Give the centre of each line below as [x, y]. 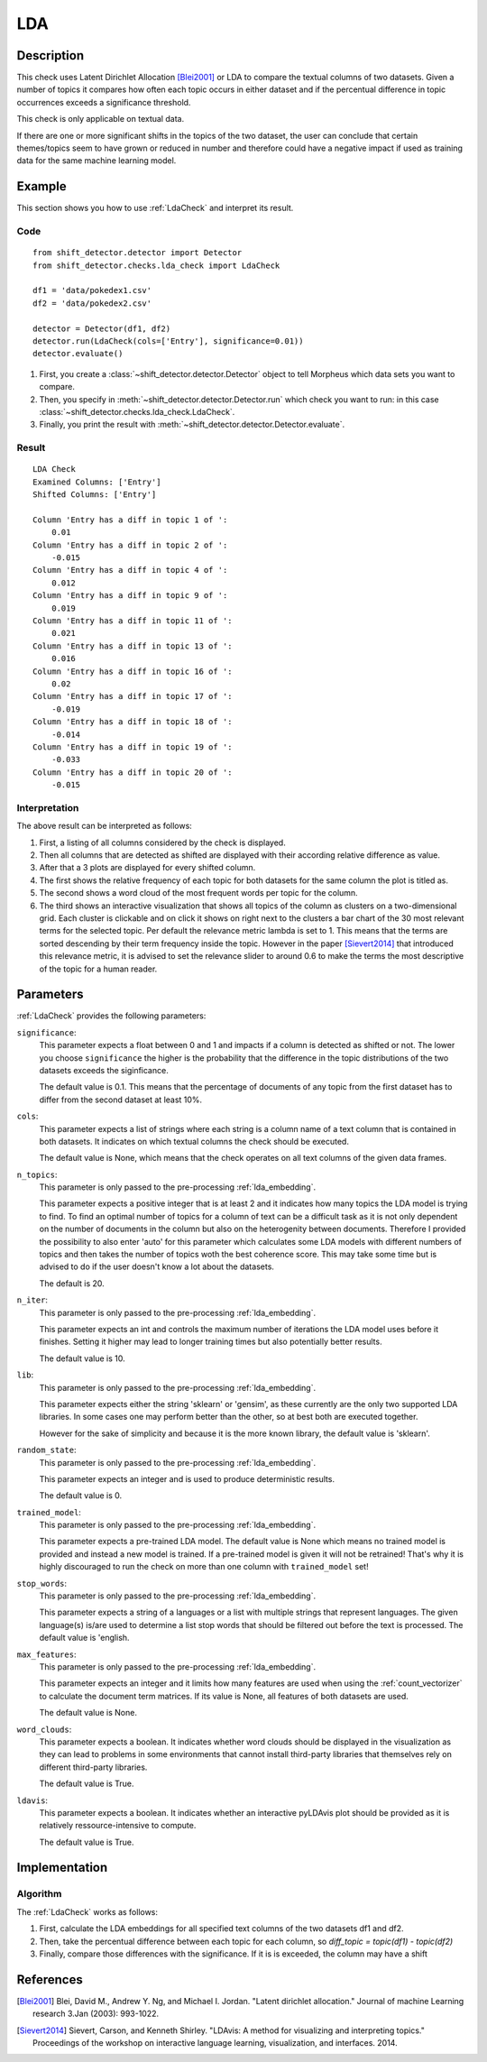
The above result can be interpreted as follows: [105, 826]
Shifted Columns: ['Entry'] [95, 495]
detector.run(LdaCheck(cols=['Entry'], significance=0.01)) [168, 341]
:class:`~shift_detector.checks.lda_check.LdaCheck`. [137, 411]
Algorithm [39, 1894]
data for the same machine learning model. [96, 161]
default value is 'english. [84, 1638]
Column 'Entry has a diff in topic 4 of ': [130, 570]
